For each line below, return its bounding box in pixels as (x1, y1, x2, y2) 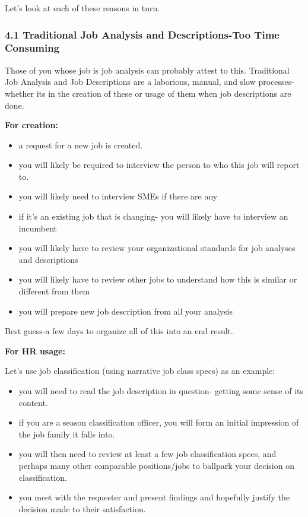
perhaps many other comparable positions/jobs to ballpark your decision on (18, 459, 294, 471)
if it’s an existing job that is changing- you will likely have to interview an (18, 210, 288, 223)
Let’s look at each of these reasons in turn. (5, 2, 160, 14)
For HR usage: (5, 344, 65, 357)
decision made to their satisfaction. (18, 502, 146, 515)
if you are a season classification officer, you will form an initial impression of (18, 416, 299, 429)
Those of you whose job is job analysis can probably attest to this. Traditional (5, 64, 290, 76)
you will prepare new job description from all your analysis (18, 305, 233, 317)
